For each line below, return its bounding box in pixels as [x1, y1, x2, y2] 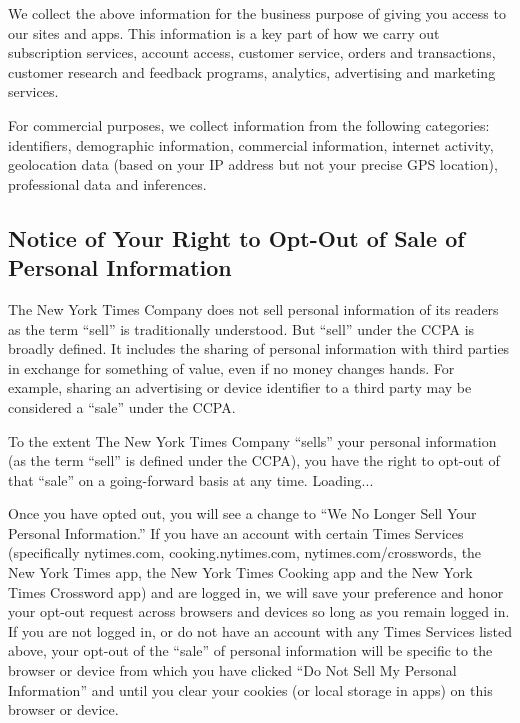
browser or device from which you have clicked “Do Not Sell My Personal [8, 660, 457, 681]
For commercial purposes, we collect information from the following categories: [8, 114, 490, 135]
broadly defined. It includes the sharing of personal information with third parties [8, 338, 510, 359]
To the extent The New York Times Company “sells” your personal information [8, 430, 497, 451]
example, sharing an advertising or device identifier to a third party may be [8, 377, 472, 398]
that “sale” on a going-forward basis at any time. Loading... [8, 469, 374, 490]
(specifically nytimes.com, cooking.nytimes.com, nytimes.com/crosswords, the [8, 542, 482, 563]
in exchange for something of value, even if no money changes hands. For [8, 357, 455, 378]
